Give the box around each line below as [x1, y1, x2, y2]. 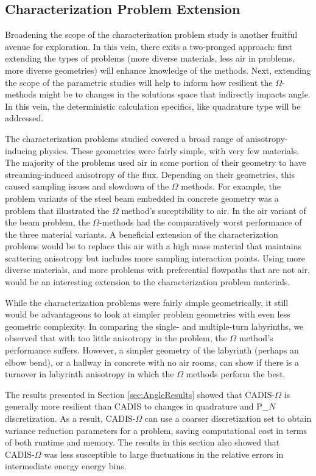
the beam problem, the [5, 216, 90, 229]
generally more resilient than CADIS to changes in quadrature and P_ [5, 400, 269, 413]
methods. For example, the [181, 180, 281, 193]
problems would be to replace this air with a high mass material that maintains [5, 240, 302, 252]
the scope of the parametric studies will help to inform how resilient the [5, 76, 273, 88]
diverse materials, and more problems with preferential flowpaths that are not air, [5, 263, 311, 276]
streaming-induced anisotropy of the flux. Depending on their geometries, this [5, 168, 295, 180]
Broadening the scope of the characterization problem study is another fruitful [5, 28, 298, 41]
